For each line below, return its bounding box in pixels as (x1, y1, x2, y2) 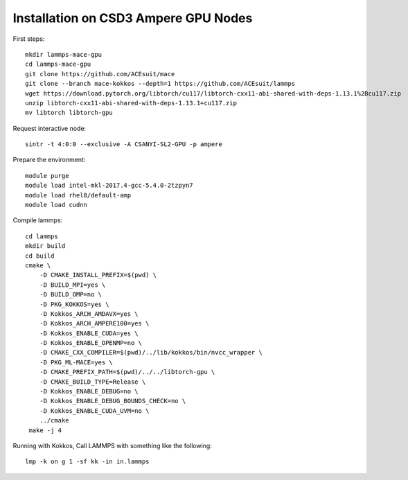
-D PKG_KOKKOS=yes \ (39, 300, 109, 308)
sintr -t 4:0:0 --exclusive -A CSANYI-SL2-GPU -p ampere (25, 141, 223, 148)
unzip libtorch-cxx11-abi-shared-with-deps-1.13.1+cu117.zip (25, 99, 237, 107)
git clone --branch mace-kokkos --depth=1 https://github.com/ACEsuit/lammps (25, 80, 296, 88)
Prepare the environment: (12, 156, 86, 164)
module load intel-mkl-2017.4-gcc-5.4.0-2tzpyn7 (25, 181, 193, 190)
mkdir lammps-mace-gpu (25, 51, 103, 58)
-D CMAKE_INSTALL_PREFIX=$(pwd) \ (39, 271, 157, 279)
